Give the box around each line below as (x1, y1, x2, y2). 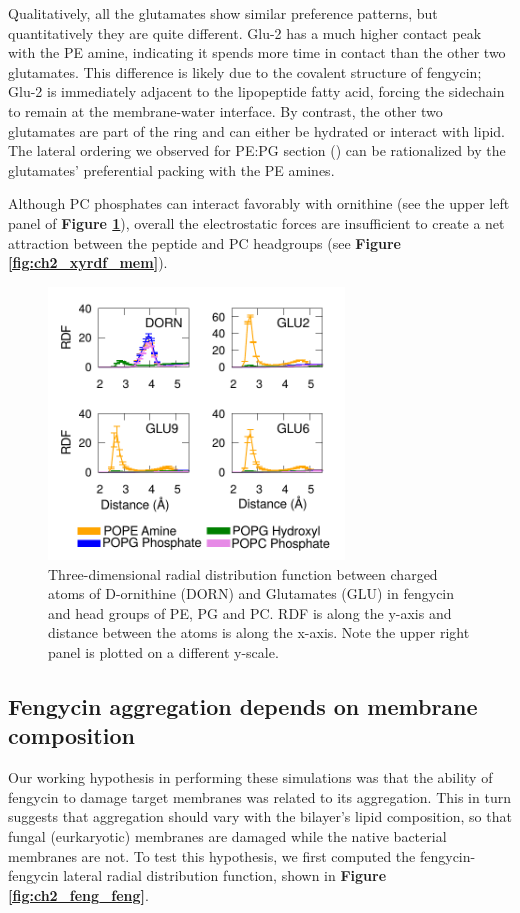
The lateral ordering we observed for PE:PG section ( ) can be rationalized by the (8, 140, 506, 161)
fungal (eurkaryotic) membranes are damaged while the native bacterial (8, 826, 447, 847)
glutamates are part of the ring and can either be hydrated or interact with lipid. (8, 120, 505, 141)
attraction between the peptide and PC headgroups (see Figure (8, 232, 401, 253)
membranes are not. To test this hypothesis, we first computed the (8, 845, 416, 866)
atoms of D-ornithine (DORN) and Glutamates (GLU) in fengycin (48, 583, 455, 604)
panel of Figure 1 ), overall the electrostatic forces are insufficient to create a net (8, 212, 505, 233)
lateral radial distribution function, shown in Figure (63, 865, 387, 886)
